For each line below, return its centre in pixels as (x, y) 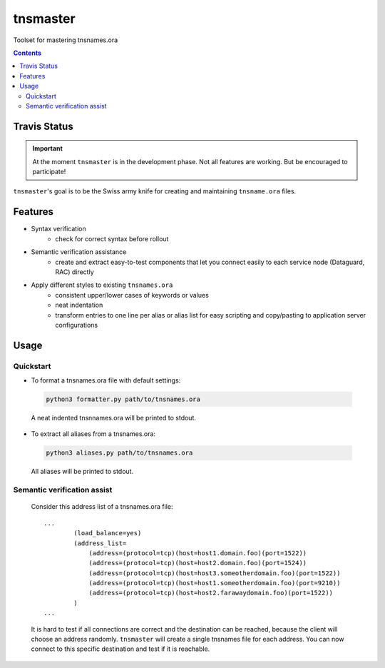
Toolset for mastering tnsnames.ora (66, 40)
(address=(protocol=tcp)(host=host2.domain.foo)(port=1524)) (198, 563)
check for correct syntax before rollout (112, 238)
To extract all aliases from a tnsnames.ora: (93, 434)
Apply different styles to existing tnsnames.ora (102, 285)
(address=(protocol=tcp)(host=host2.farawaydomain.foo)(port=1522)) (211, 593)
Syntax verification (58, 229)
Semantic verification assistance (79, 252)
